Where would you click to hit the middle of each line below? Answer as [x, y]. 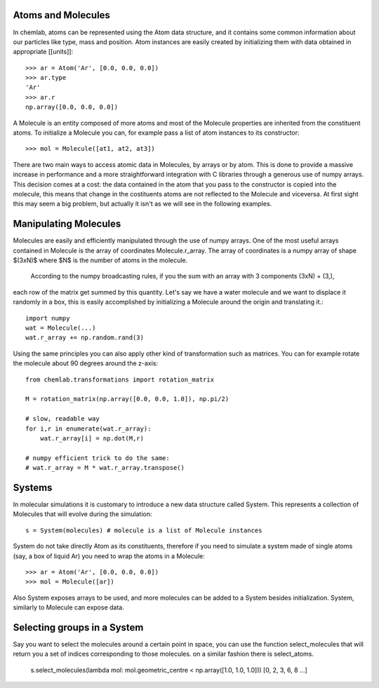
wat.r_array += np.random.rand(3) [85, 338]
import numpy [48, 318]
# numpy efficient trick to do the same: [98, 458]
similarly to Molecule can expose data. [68, 607]
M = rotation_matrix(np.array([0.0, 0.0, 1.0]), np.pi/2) [127, 399]
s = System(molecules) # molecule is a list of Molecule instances [144, 530]
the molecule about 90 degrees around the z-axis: [85, 363]
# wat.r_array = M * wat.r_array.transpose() [105, 468]
